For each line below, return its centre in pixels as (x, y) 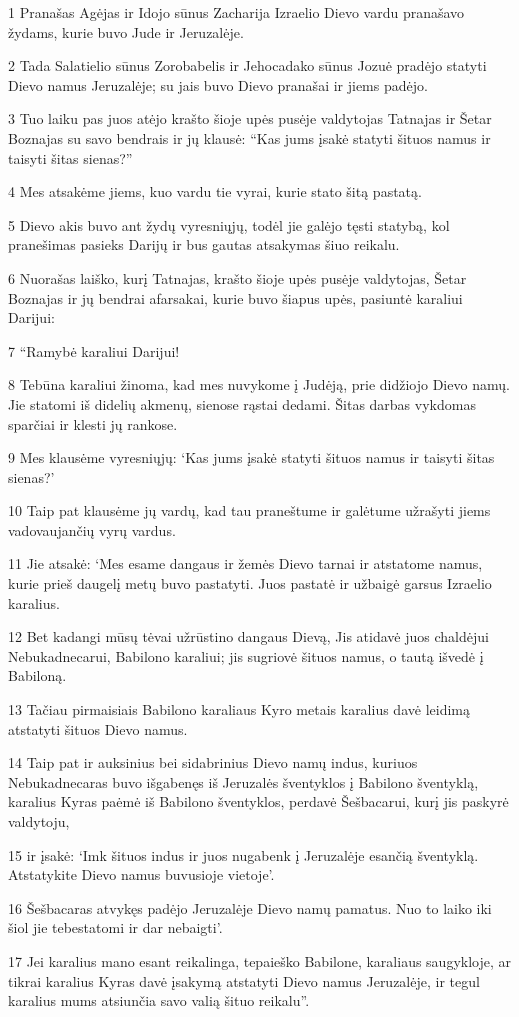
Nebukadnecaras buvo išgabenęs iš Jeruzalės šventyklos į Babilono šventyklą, (243, 781)
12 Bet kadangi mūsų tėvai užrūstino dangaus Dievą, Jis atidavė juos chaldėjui (248, 636)
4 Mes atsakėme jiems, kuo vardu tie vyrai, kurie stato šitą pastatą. (215, 191)
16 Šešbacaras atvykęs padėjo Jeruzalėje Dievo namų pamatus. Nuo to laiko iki (250, 907)
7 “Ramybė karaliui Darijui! (94, 350)
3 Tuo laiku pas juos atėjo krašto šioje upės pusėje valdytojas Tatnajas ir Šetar (250, 118)
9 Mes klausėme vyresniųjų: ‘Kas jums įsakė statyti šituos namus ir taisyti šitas (251, 457)
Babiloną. (37, 675)
